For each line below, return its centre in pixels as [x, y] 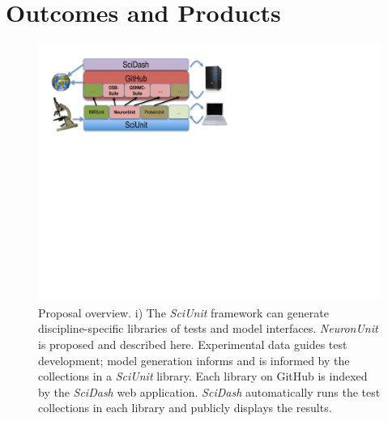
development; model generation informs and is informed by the [194, 360]
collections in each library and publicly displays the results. [185, 408]
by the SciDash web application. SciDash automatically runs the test [209, 391]
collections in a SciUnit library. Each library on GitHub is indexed [203, 376]
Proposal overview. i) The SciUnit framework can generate [183, 312]
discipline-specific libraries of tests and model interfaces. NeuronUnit [208, 328]
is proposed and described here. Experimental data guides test [193, 344]
